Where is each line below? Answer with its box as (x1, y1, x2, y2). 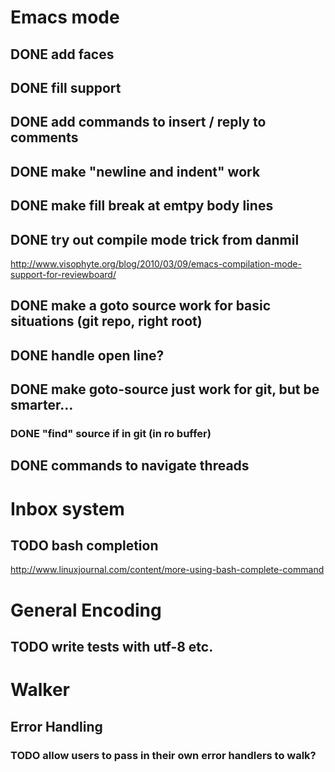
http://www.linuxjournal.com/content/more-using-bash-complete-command (10, 564, 325, 576)
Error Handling (10, 718, 103, 735)
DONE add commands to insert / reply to (10, 114, 267, 131)
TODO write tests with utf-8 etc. (10, 639, 214, 656)
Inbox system (10, 497, 125, 520)
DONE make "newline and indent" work (10, 163, 261, 180)
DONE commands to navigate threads (10, 457, 250, 475)
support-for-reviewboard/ (10, 268, 117, 280)
